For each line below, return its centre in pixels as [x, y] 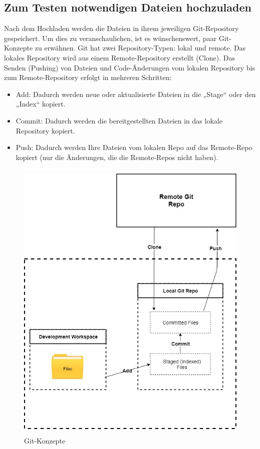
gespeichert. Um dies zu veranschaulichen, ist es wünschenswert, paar [110, 38]
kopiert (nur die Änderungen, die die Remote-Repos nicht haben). [117, 157]
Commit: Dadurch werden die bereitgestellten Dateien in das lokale [119, 120]
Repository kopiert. [45, 130]
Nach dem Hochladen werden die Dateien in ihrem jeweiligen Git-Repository [121, 28]
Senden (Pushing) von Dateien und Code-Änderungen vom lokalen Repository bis [130, 67]
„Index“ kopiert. [41, 104]
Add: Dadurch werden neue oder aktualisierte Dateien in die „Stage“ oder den [136, 94]
